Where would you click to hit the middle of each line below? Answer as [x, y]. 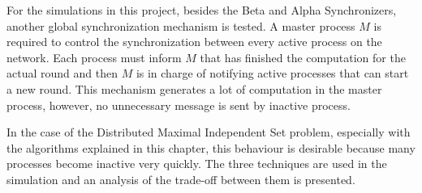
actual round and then [62, 73]
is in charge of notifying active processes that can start [272, 73]
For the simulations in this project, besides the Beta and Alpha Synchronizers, [202, 10]
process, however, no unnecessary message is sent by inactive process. [179, 105]
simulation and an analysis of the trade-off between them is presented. [181, 179]
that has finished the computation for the [303, 57]
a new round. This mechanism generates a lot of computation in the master [194, 88]
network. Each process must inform [94, 57]
